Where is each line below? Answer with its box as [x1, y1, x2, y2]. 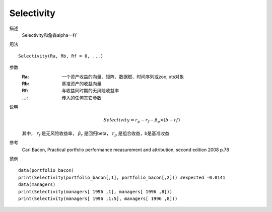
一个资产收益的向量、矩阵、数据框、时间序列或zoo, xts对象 [61, 74, 184, 80]
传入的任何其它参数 [61, 95, 102, 101]
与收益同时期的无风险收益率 [61, 88, 119, 94]
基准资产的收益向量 [61, 81, 102, 87]
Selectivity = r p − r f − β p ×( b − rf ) [103, 117, 180, 124]
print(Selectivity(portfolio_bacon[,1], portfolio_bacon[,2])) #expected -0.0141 [18, 174, 226, 180]
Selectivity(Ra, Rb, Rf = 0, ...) [18, 53, 103, 59]
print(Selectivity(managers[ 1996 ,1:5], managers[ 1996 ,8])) [18, 195, 178, 201]
